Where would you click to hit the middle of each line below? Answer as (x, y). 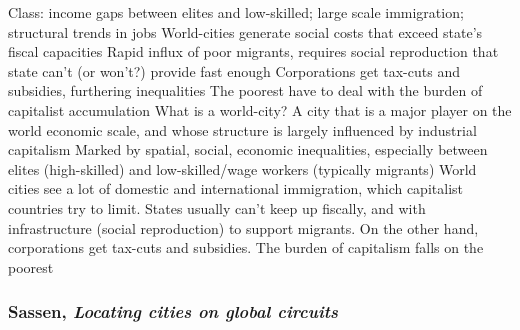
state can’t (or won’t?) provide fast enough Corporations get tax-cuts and (234, 70)
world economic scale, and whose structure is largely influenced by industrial (242, 129)
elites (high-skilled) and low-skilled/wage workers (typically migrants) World (242, 168)
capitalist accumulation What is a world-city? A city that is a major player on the (260, 109)
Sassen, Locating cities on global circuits (173, 311)
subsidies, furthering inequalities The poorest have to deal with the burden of (245, 90)
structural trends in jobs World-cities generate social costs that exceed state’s (245, 31)
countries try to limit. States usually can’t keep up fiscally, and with (217, 207)
